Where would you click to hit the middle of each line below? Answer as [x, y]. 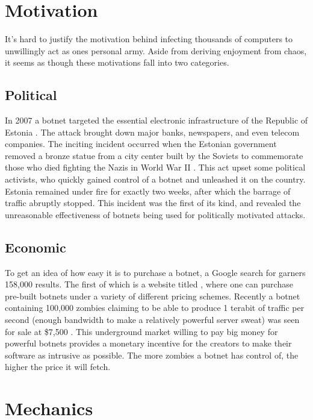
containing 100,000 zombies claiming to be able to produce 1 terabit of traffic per [155, 308]
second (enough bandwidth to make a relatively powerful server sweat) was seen [152, 320]
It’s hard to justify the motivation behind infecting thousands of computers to [149, 39]
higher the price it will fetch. [58, 367]
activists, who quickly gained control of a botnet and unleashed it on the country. [155, 179]
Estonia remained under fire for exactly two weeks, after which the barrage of [148, 191]
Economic [36, 247]
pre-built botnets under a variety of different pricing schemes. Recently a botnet [153, 296]
